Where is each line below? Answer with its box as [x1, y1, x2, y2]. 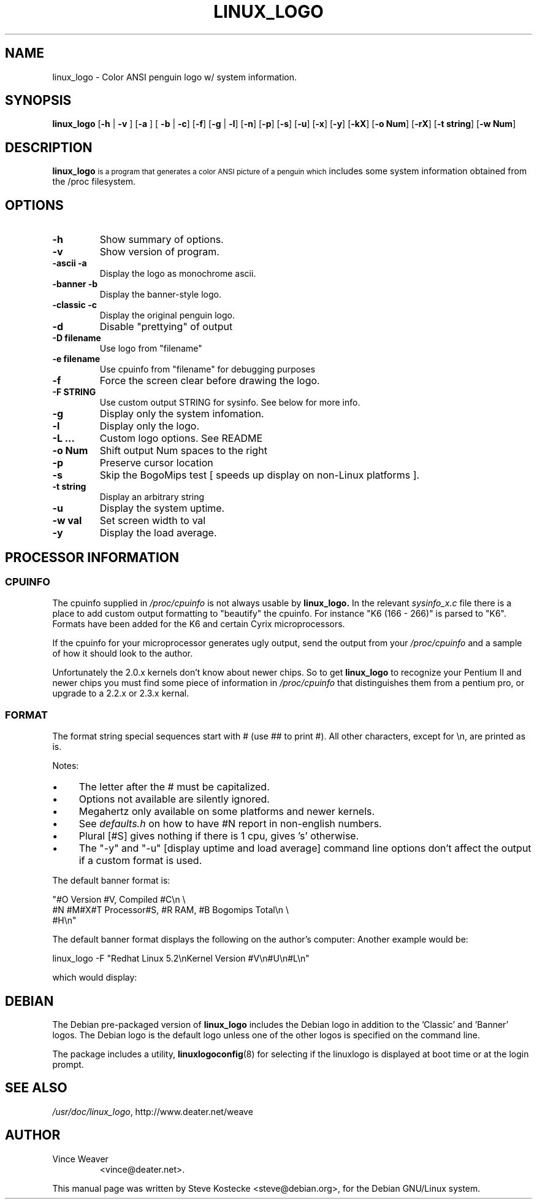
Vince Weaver [52, 1153, 109, 1164]
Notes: [52, 760, 79, 771]
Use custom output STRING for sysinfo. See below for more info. [99, 397, 360, 408]
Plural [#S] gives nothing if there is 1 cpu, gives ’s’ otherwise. [78, 830, 359, 843]
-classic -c [52, 299, 97, 311]
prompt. [52, 1059, 84, 1070]
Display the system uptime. [99, 502, 225, 515]
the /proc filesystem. [52, 176, 136, 187]
